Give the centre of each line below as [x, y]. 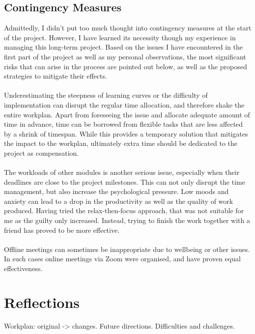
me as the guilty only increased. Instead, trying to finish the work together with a [127, 220]
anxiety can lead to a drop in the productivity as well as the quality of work [119, 201]
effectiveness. [23, 268]
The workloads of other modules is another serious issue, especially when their [122, 172]
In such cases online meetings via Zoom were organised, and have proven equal [122, 259]
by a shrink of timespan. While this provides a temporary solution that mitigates [126, 133]
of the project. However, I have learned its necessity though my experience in [120, 37]
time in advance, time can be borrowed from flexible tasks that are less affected [124, 124]
